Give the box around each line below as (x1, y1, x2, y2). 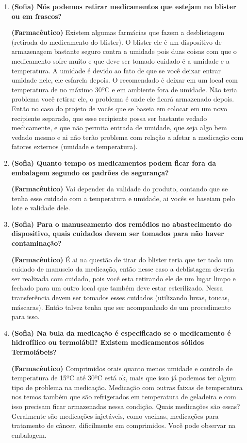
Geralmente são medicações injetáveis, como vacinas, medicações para (11, 410, 219, 421)
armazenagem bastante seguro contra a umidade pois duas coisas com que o (11, 46, 237, 56)
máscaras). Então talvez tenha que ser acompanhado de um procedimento (11, 302, 231, 312)
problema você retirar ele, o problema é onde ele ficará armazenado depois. (11, 94, 234, 104)
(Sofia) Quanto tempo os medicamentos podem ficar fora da (11, 157, 216, 168)
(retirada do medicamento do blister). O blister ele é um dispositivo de (11, 36, 222, 47)
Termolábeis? (11, 347, 57, 357)
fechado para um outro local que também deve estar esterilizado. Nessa (11, 283, 223, 293)
